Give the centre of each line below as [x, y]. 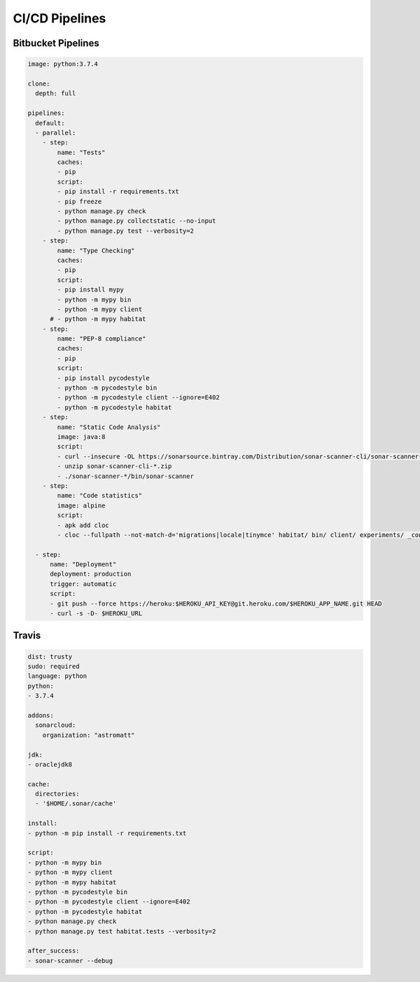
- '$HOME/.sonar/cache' [76, 804]
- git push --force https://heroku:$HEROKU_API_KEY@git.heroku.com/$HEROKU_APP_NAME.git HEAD [216, 603]
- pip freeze [79, 201]
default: [50, 123]
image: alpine [81, 505]
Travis [27, 635]
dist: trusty [50, 656]
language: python [57, 676]
